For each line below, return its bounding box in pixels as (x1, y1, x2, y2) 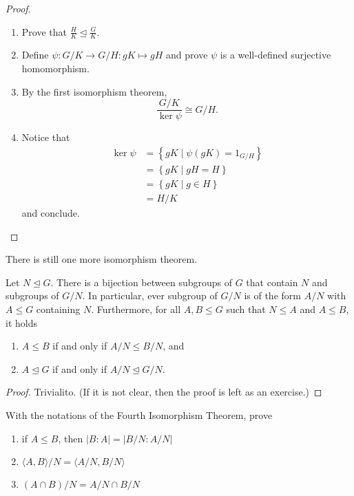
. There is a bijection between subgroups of (50, 274, 233, 289)
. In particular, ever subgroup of (82, 288, 218, 303)
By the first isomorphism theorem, (21, 84, 167, 98)
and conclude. (21, 205, 80, 219)
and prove (166, 47, 208, 62)
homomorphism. (21, 61, 90, 76)
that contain (246, 274, 298, 289)
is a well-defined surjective (220, 47, 331, 62)
